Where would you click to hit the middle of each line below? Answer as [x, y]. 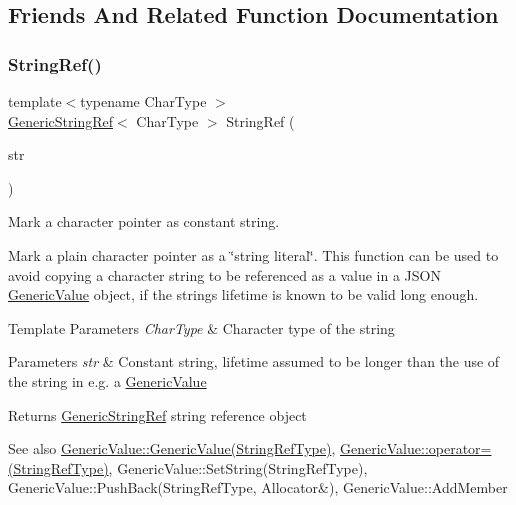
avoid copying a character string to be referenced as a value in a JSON [224, 274]
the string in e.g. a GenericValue [107, 380]
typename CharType [143, 101]
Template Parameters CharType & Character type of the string [201, 327]
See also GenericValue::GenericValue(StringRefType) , [172, 448]
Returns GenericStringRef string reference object [157, 414]
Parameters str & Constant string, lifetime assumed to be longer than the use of [254, 361]
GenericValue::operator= [415, 448]
